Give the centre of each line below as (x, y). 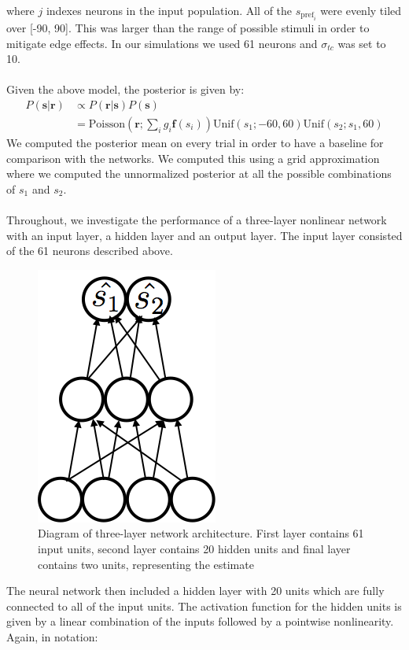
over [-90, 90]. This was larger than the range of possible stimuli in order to (188, 28)
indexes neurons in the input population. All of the (169, 10)
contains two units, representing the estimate (146, 564)
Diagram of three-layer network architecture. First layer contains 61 (201, 533)
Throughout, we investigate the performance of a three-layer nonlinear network (197, 220)
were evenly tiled (361, 10)
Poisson (107, 125)
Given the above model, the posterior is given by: (125, 89)
